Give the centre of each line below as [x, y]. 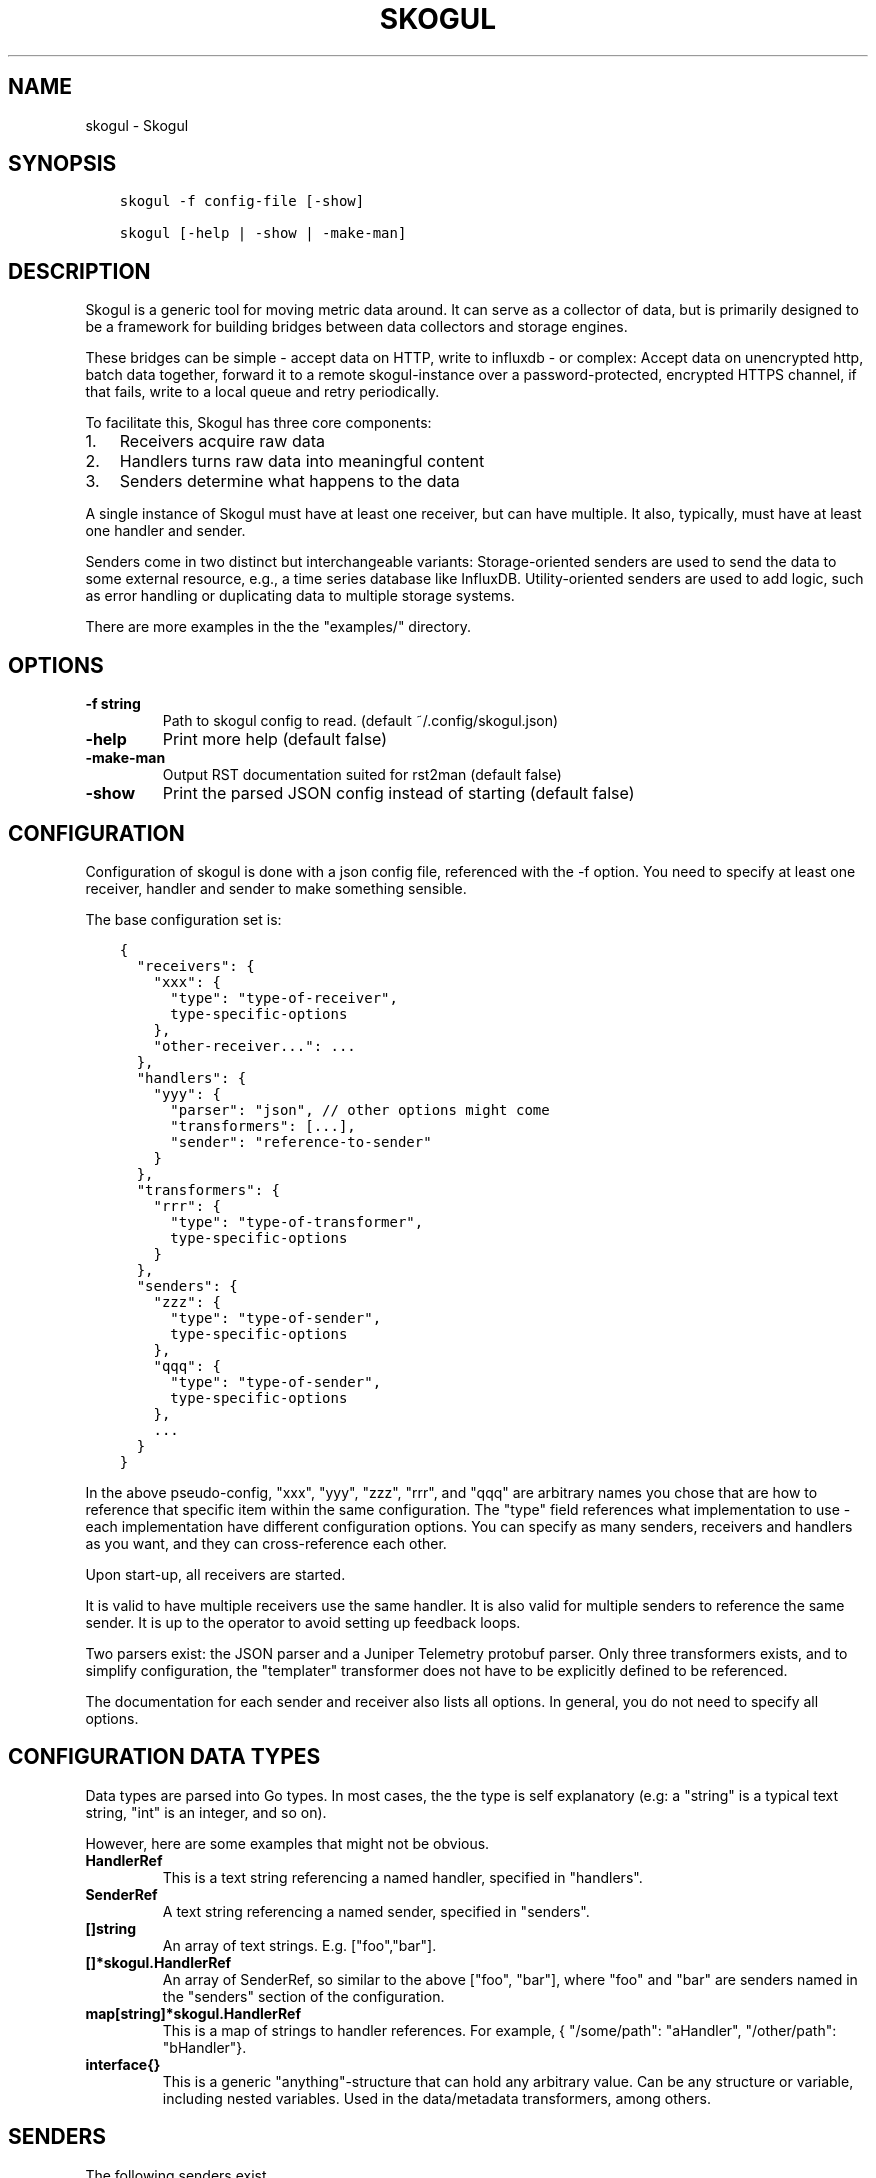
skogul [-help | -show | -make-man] [263, 233]
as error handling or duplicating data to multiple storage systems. [300, 596]
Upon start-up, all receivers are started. [215, 1574]
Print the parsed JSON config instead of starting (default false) [398, 793]
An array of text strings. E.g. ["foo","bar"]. [299, 1945]
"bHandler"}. [204, 2047]
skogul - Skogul [137, 125]
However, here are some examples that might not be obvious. [287, 1843]
